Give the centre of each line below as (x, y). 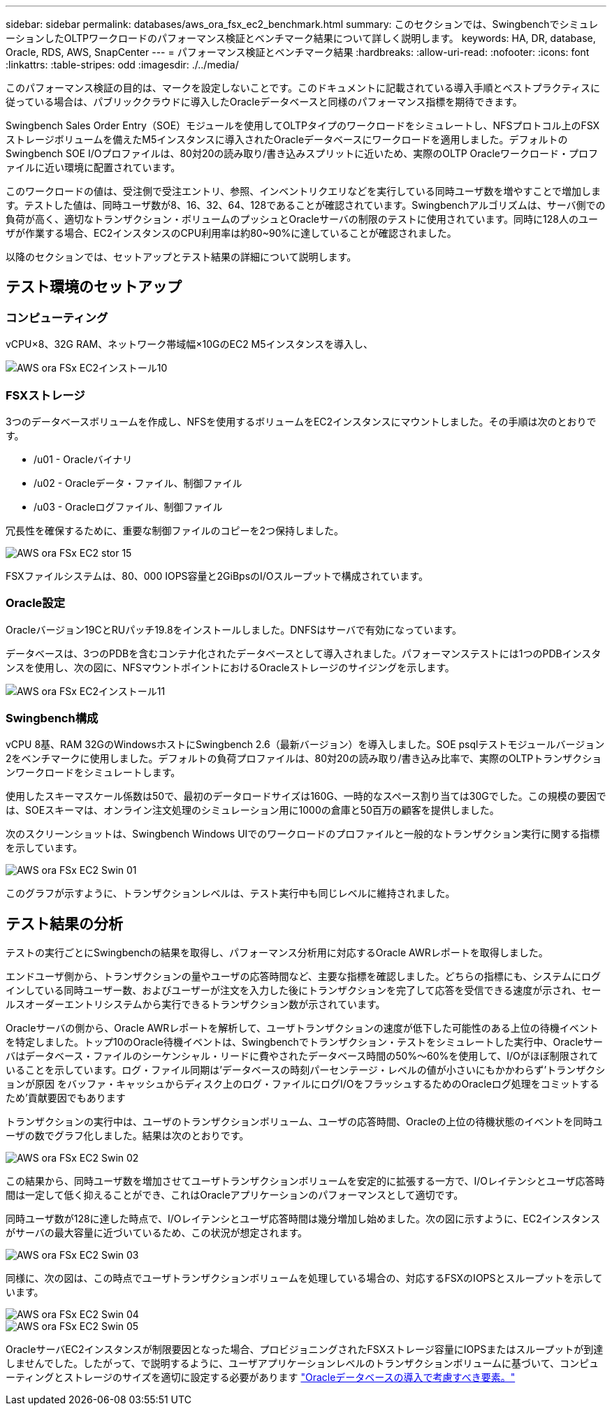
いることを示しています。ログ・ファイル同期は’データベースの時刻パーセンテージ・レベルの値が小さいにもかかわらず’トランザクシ (306, 1070)
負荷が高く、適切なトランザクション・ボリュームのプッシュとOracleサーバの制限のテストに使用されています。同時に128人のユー (302, 219)
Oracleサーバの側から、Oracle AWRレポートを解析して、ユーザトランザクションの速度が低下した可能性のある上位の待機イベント (302, 1028)
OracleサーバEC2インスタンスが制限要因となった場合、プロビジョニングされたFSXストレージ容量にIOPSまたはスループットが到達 (305, 1350)
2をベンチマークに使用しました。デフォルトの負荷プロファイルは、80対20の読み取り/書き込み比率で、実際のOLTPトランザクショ (304, 759)
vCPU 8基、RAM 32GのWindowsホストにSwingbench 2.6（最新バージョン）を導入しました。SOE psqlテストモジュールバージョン (305, 745)
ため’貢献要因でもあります (66, 1098)
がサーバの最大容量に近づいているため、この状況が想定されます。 (157, 1233)
